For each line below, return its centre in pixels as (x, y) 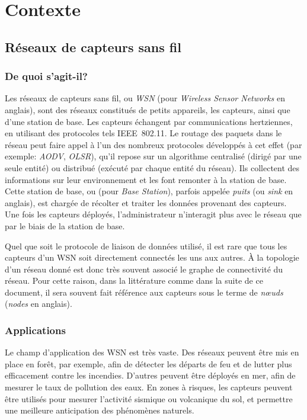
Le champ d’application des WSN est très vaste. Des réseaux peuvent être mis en (152, 352)
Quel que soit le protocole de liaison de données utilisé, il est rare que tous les (146, 246)
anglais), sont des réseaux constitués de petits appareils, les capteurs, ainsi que (148, 109)
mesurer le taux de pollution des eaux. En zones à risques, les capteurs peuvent (149, 387)
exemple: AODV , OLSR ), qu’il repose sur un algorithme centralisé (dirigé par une (153, 156)
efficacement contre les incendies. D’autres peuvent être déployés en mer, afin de (150, 375)
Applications (35, 330)
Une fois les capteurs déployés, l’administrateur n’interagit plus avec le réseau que (153, 214)
